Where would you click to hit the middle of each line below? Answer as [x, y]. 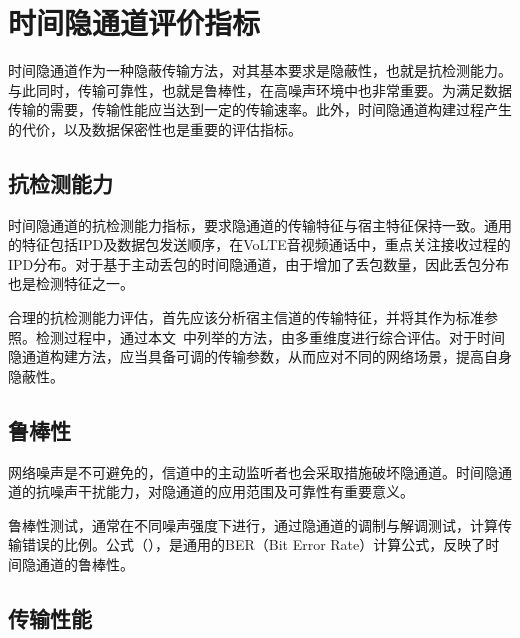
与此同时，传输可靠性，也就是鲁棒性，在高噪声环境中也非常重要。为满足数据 [260, 89]
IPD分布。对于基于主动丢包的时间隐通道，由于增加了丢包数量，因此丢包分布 [259, 263]
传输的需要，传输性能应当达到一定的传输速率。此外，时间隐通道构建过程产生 [260, 109]
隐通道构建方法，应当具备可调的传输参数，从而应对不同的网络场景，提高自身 [260, 356]
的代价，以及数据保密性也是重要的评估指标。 [155, 128]
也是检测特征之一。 [71, 283]
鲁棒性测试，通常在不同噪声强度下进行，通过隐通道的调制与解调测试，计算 [253, 524]
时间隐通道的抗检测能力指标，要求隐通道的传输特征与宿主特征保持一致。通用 [260, 224]
